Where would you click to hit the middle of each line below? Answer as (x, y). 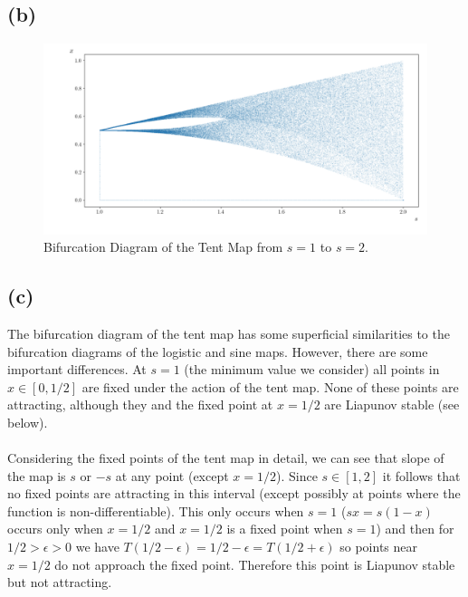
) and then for (415, 529)
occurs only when (55, 529)
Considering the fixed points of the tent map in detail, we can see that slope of (226, 458)
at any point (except (172, 475)
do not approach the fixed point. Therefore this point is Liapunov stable (255, 564)
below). (28, 422)
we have (97, 547)
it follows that (421, 475)
